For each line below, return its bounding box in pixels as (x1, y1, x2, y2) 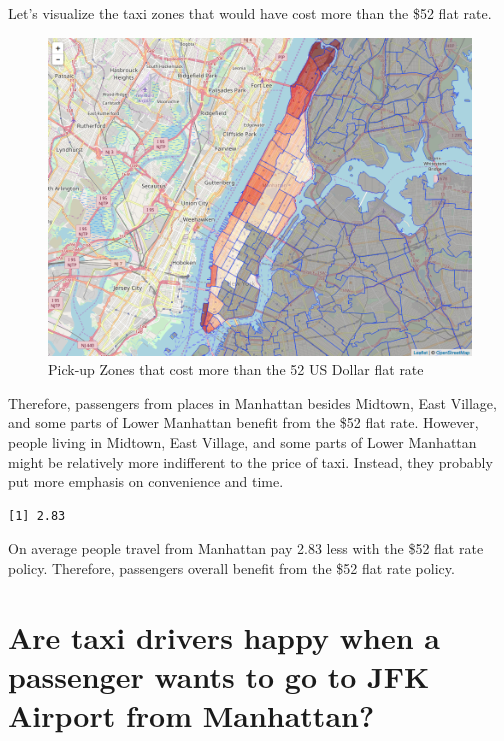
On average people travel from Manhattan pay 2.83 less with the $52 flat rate (8, 538, 484, 559)
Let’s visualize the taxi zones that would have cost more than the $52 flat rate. (8, 3, 492, 23)
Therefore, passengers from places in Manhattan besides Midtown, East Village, (8, 392, 497, 413)
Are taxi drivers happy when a (8, 616, 440, 657)
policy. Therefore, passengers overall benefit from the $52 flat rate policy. (8, 557, 455, 578)
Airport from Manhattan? (8, 695, 375, 736)
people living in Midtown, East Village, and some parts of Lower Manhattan (8, 431, 477, 452)
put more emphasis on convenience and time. (8, 471, 284, 492)
